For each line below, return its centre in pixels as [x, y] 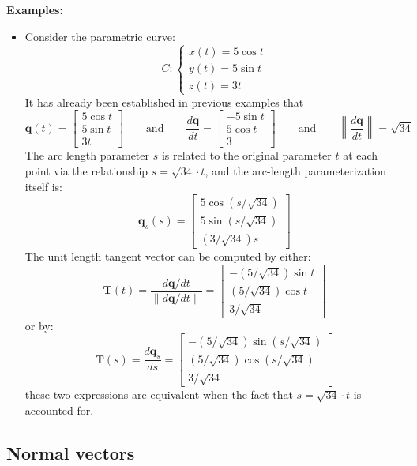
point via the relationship [86, 171]
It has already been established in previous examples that [164, 101]
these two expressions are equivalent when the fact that [159, 395]
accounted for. [59, 410]
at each [361, 155]
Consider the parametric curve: [100, 36]
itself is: [44, 186]
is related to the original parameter [246, 155]
